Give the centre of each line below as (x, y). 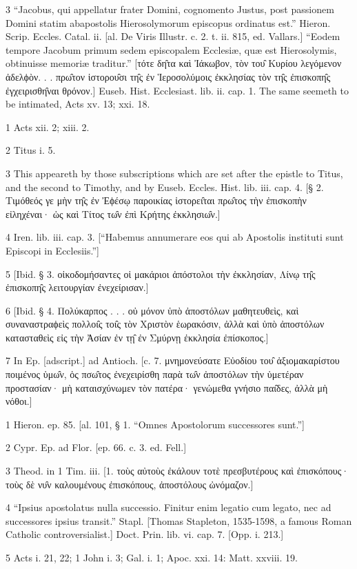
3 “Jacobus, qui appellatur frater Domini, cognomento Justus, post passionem (170, 9)
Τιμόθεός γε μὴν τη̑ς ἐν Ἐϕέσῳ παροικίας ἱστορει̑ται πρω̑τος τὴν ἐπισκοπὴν (156, 200)
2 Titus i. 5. (31, 150)
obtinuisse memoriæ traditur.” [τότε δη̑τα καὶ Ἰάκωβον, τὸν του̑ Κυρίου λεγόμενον (174, 63)
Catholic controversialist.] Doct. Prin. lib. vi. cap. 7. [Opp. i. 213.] (145, 534)
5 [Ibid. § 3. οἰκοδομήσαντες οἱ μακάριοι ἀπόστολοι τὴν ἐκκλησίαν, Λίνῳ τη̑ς (161, 273)
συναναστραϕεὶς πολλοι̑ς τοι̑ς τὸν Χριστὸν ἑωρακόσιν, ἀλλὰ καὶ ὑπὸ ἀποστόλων (165, 324)
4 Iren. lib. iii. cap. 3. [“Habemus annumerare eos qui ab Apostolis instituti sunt (175, 237)
